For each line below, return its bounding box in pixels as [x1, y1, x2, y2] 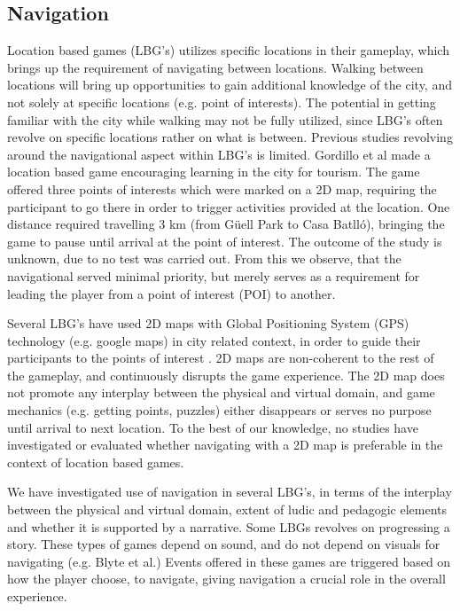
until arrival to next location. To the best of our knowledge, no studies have [7, 418, 418, 436]
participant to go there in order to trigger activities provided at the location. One [7, 197, 450, 215]
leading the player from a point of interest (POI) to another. [7, 284, 336, 302]
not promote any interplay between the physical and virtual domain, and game [7, 383, 435, 402]
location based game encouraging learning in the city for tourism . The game [7, 162, 420, 181]
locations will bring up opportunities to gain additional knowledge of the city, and [7, 75, 452, 94]
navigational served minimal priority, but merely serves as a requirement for [7, 266, 420, 285]
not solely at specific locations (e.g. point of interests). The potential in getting [7, 92, 436, 111]
